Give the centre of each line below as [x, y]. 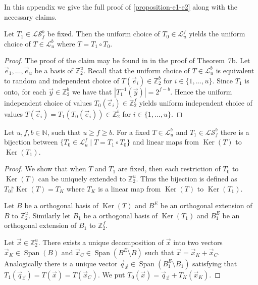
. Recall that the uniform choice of [137, 70]
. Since [223, 80]
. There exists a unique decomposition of [101, 242]
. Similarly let [49, 215]
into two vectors [198, 242]
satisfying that [215, 263]
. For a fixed [131, 132]
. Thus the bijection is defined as [187, 178]
